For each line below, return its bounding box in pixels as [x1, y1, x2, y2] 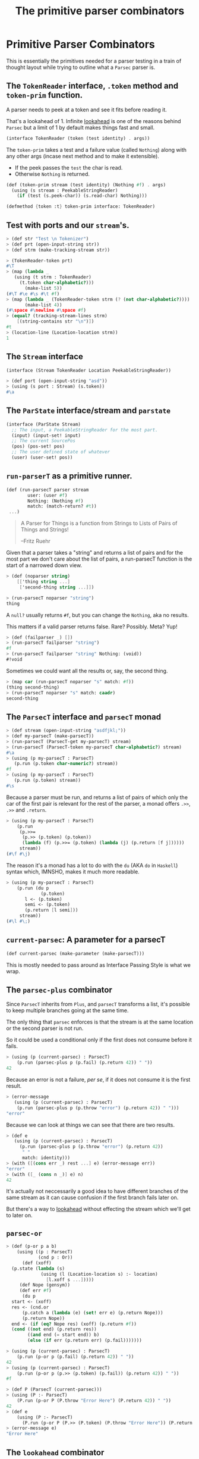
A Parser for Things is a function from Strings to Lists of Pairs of [20, 519, 178, 527]
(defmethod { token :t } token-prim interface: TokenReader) [6, 203, 156, 209]
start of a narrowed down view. [6, 562, 82, 569]
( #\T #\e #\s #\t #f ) [6, 290, 60, 297]
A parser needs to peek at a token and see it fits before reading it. [6, 106, 168, 113]
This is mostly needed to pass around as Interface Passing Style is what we [6, 961, 191, 968]
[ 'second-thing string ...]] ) [19, 584, 94, 590]
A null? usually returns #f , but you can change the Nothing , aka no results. [6, 611, 189, 618]
